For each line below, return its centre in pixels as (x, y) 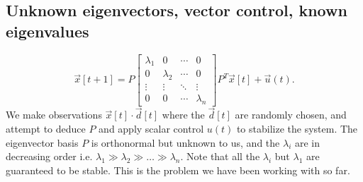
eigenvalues (48, 31)
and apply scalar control (151, 128)
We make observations (54, 115)
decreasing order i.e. (49, 156)
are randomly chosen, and (291, 115)
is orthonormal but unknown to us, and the (185, 142)
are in (307, 142)
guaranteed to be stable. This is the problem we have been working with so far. (178, 170)
